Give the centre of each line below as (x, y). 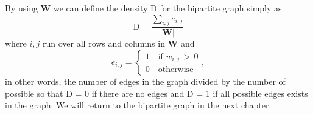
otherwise (176, 70)
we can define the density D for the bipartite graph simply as (167, 8)
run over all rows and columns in (104, 43)
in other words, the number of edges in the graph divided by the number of (145, 81)
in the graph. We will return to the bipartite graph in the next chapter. (138, 105)
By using (21, 8)
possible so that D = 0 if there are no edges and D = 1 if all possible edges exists (156, 93)
